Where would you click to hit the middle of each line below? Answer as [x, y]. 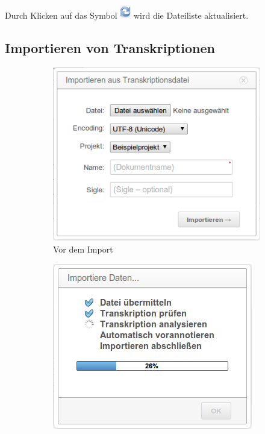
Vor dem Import [83, 249]
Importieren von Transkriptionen [110, 47]
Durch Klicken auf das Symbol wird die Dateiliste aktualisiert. [127, 15]
